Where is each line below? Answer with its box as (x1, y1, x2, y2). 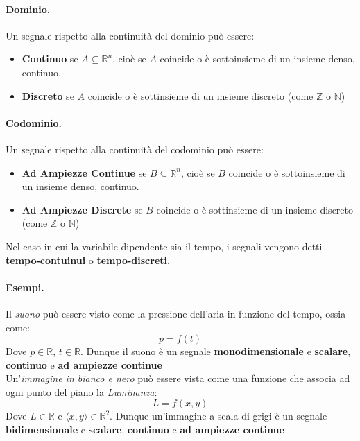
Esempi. (6, 279, 44, 294)
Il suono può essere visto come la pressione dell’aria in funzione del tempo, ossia (6, 306, 346, 320)
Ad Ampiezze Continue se (22, 165, 147, 180)
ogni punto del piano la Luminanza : (6, 384, 157, 399)
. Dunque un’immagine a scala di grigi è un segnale (110, 408, 327, 423)
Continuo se (22, 51, 78, 66)
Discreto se (22, 88, 74, 103)
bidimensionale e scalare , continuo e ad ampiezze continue (6, 422, 284, 437)
